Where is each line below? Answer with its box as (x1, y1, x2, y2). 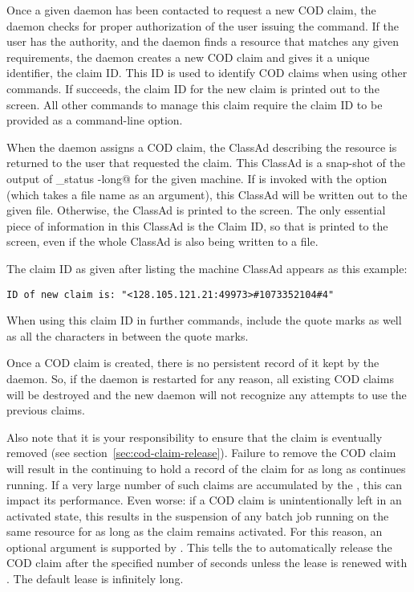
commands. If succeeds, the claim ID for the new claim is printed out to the (6, 80, 379, 96)
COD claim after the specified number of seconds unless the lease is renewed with (6, 554, 408, 571)
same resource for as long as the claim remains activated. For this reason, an (6, 523, 383, 540)
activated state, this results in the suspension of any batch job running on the (6, 507, 389, 524)
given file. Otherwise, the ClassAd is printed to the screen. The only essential (6, 202, 386, 218)
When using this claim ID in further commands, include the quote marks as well (6, 312, 402, 329)
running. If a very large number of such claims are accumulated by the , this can (6, 476, 403, 492)
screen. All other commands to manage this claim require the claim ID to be (6, 96, 383, 112)
